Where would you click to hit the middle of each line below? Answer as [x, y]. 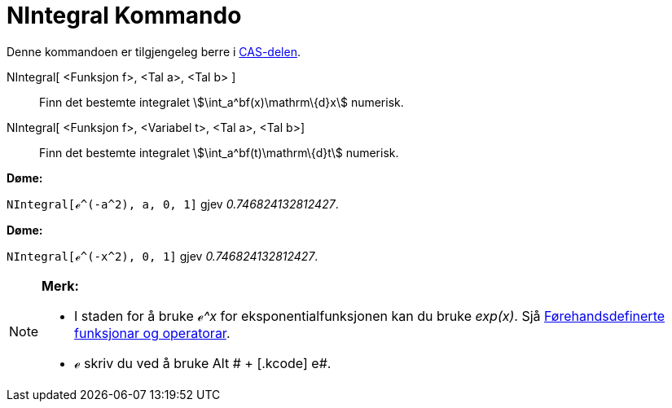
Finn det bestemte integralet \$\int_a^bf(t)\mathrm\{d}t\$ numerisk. [219, 152]
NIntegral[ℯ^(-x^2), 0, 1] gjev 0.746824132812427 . [163, 256]
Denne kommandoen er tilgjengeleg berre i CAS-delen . [154, 51]
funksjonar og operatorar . [152, 333]
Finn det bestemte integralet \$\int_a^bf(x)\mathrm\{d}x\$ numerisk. [222, 102]
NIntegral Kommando [124, 15]
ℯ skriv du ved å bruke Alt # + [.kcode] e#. [203, 363]
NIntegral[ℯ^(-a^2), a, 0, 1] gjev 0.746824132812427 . [173, 204]
